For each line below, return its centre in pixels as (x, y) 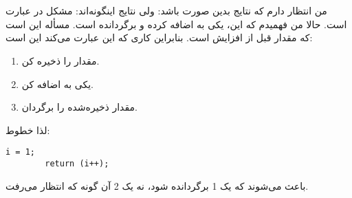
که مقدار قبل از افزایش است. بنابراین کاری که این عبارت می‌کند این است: (159, 37)
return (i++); (77, 164)
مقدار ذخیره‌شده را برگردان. (79, 107)
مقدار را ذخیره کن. (60, 60)
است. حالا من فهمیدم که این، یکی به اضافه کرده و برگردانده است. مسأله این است (176, 24)
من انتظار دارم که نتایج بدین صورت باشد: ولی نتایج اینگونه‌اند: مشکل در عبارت (166, 11)
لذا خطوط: (28, 130)
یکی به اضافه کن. (57, 84)
